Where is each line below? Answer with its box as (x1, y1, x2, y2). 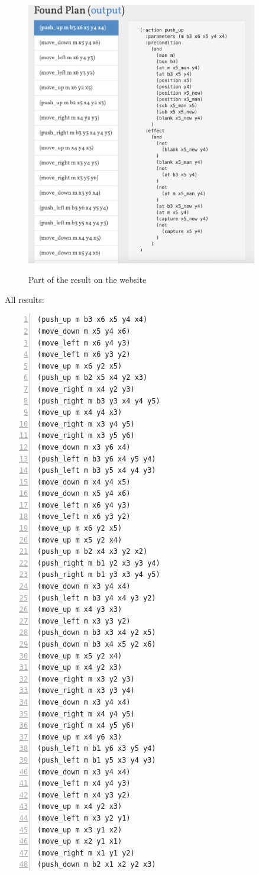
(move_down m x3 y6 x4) (37, 443, 131, 451)
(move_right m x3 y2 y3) (37, 674, 135, 683)
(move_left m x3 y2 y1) (37, 813, 131, 822)
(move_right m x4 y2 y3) (37, 385, 135, 393)
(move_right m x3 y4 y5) (37, 419, 135, 428)
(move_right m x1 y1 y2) (37, 848, 135, 857)
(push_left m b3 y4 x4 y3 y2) (37, 593, 156, 602)
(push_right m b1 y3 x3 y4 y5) (37, 570, 160, 579)
